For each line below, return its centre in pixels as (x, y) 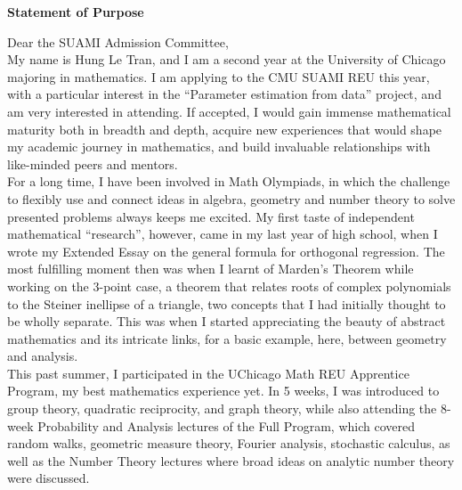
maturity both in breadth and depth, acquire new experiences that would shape (225, 129)
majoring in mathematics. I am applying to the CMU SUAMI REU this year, (219, 76)
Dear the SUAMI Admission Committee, (118, 41)
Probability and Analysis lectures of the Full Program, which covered (226, 425)
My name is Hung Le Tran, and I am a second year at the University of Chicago (227, 59)
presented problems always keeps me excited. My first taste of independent (211, 216)
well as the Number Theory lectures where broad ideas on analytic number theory (231, 460)
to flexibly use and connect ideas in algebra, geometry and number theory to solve (231, 198)
